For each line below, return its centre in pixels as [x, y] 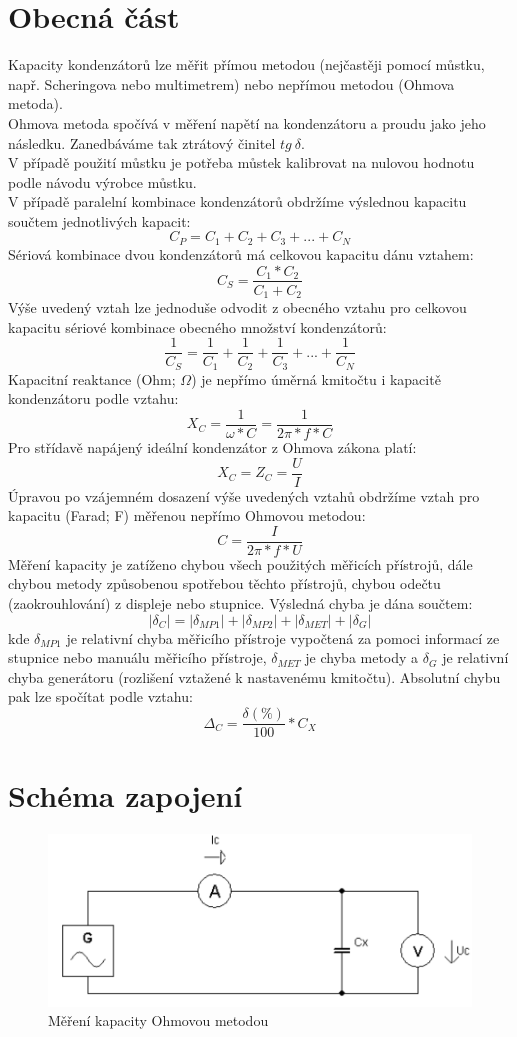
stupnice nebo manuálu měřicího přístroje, [137, 657]
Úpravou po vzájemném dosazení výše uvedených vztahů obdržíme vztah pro [244, 495]
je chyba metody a [362, 657]
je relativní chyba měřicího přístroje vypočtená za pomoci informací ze [283, 637]
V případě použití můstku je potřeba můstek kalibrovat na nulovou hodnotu [241, 162]
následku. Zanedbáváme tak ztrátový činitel [142, 142]
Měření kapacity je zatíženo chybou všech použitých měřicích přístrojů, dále [240, 563]
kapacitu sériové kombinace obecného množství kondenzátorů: [197, 326]
